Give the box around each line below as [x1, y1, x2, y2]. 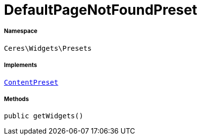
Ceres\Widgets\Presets [4, 44, 92, 52]
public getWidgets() [4, 112, 84, 120]
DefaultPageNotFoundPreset [4, 1, 198, 18]
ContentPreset [4, 78, 58, 86]
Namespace [4, 28, 38, 35]
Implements [4, 62, 37, 69]
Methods [4, 95, 29, 103]
